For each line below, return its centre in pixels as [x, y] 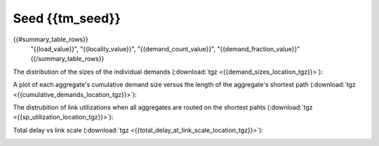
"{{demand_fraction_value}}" [259, 48]
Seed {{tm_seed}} [67, 18]
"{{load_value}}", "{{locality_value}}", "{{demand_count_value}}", [123, 48]
